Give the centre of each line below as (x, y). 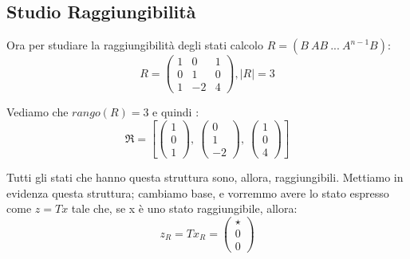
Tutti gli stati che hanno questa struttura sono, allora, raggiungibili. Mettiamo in (205, 177)
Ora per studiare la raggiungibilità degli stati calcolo (135, 45)
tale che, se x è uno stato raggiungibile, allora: (184, 208)
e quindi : (176, 112)
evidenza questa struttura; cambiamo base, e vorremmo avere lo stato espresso (198, 192)
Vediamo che (37, 112)
